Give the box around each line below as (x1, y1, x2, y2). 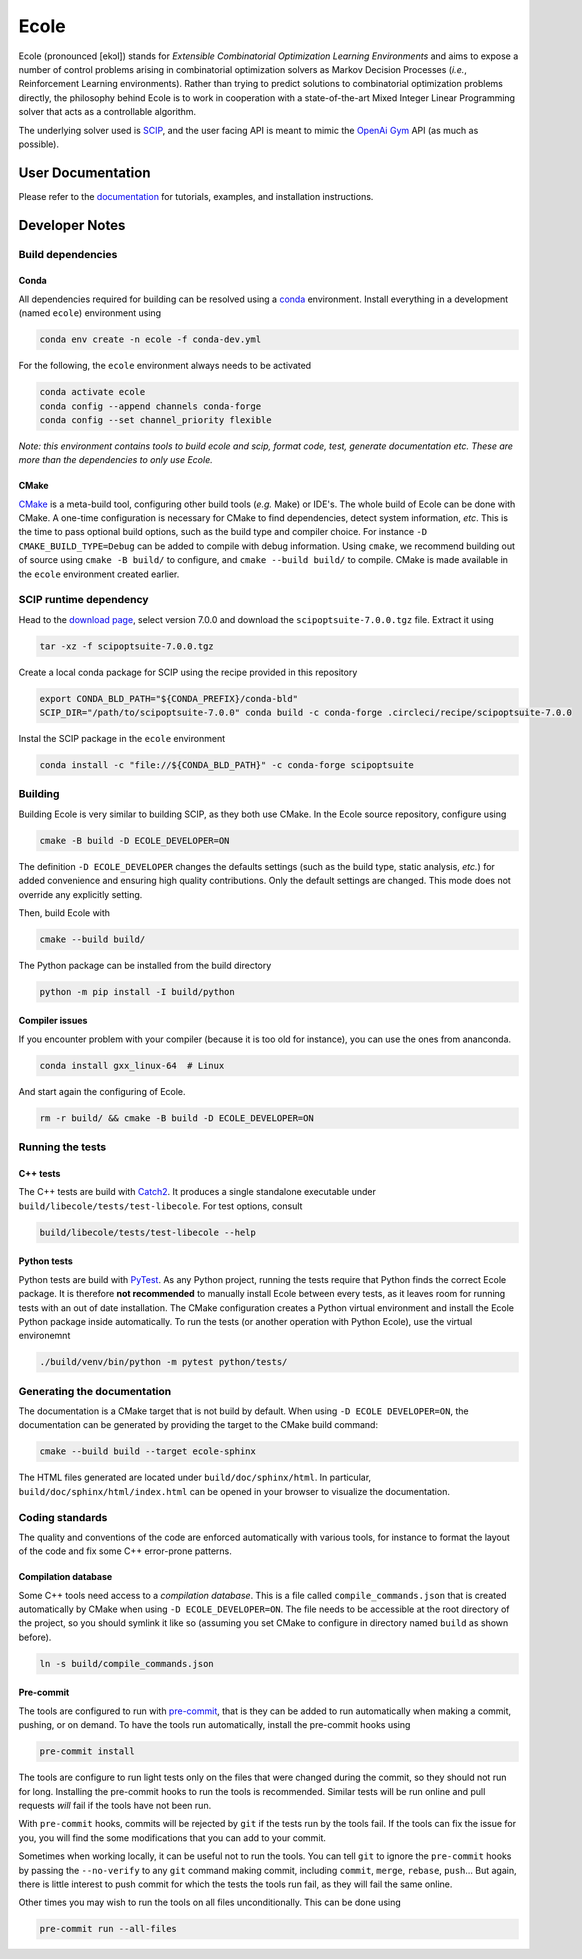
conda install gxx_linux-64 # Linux (39, 1060, 225, 1071)
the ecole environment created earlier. (18, 568, 180, 580)
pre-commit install (39, 1746, 135, 1757)
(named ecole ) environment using (18, 307, 162, 319)
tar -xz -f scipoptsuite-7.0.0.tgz (39, 640, 214, 652)
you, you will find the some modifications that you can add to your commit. (18, 1831, 327, 1844)
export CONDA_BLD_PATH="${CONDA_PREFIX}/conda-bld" (39, 693, 299, 704)
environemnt (18, 1330, 71, 1342)
